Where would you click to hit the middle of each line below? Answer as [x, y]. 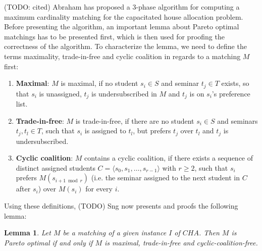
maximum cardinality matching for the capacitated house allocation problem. [124, 16]
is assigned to [105, 131]
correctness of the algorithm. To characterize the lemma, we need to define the [125, 46]
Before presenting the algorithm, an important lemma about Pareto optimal [122, 27]
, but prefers [152, 131]
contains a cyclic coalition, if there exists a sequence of [169, 158]
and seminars [238, 120]
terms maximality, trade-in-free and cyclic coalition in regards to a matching [122, 56]
